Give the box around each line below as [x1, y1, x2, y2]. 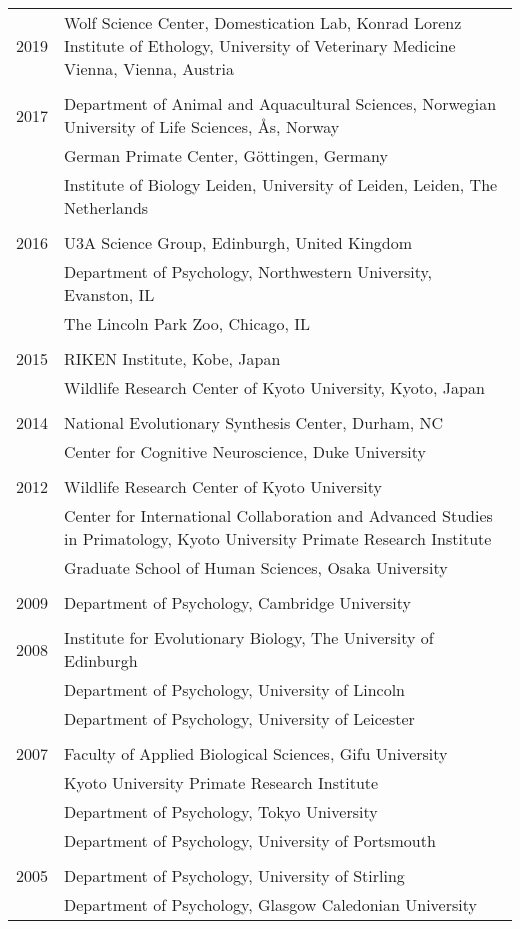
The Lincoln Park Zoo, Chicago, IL [64, 312, 311, 335]
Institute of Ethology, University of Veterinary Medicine [64, 34, 456, 57]
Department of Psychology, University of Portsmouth [64, 829, 436, 852]
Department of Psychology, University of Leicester [64, 707, 415, 730]
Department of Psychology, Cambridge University [64, 591, 412, 614]
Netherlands [64, 196, 149, 219]
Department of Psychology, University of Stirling [64, 864, 405, 887]
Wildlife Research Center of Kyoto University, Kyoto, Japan [64, 376, 485, 399]
